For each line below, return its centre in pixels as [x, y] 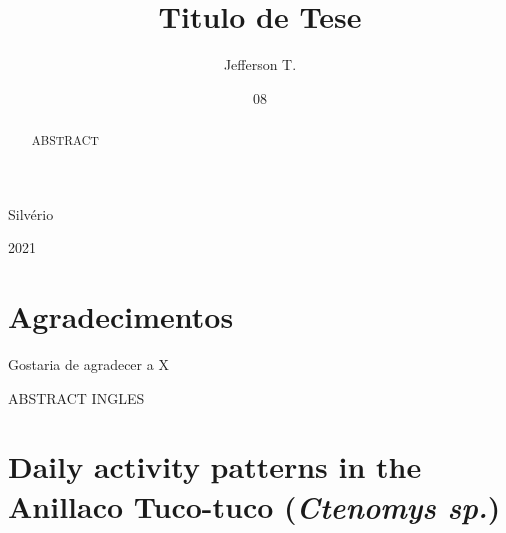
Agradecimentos [121, 316]
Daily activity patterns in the [215, 466]
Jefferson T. [260, 64]
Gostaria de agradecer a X [88, 364]
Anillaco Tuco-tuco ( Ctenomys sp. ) [254, 506]
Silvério [31, 213]
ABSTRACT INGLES [76, 397]
